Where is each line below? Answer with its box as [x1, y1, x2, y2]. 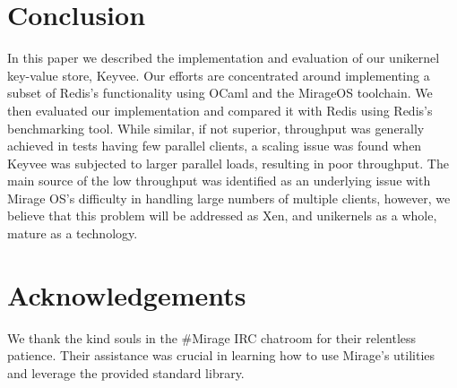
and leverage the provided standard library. [7, 363, 245, 382]
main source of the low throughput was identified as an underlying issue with [7, 171, 431, 190]
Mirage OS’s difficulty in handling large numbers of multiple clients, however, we [7, 188, 451, 207]
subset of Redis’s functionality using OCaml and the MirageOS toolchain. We [7, 83, 433, 102]
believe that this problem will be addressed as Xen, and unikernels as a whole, [7, 206, 437, 225]
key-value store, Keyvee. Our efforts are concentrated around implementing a [7, 65, 430, 84]
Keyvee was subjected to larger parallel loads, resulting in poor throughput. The [7, 153, 449, 172]
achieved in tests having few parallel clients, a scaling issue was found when [7, 136, 422, 155]
